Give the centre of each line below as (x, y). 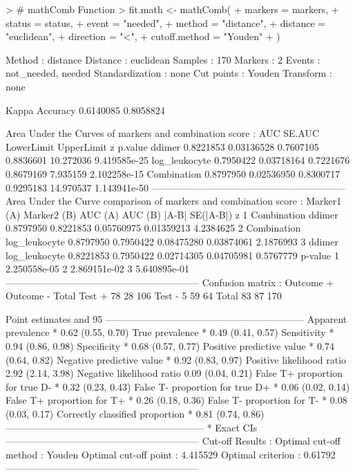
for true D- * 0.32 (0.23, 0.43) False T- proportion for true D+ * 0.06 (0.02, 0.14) (178, 386)
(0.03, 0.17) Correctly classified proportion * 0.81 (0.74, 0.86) (135, 414)
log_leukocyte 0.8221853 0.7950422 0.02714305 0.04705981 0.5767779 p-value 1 (172, 255)
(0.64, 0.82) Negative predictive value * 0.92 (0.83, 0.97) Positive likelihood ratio (176, 359)
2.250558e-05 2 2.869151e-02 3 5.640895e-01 (97, 269)
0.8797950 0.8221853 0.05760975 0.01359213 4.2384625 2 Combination (153, 228)
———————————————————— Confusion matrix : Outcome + (170, 282)
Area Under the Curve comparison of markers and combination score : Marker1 (174, 201)
